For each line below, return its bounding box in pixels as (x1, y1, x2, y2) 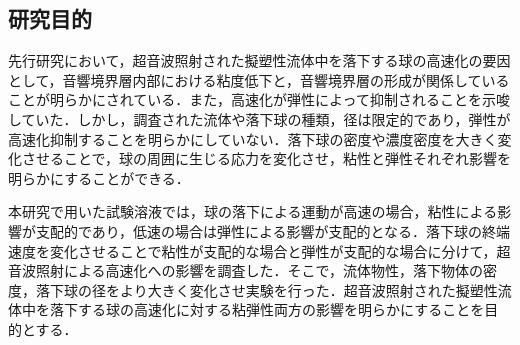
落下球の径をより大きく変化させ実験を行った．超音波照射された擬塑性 (35, 279, 498, 300)
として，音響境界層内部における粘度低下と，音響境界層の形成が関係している (8, 69, 510, 90)
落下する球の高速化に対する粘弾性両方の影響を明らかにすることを (49, 299, 485, 320)
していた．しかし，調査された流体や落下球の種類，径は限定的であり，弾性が (8, 108, 511, 129)
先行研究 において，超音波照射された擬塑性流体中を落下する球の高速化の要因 (8, 50, 511, 71)
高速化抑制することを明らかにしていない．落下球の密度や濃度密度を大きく (8, 128, 498, 149)
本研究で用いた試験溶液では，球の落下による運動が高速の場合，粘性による (8, 201, 498, 222)
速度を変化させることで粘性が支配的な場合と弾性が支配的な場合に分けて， (8, 240, 497, 261)
